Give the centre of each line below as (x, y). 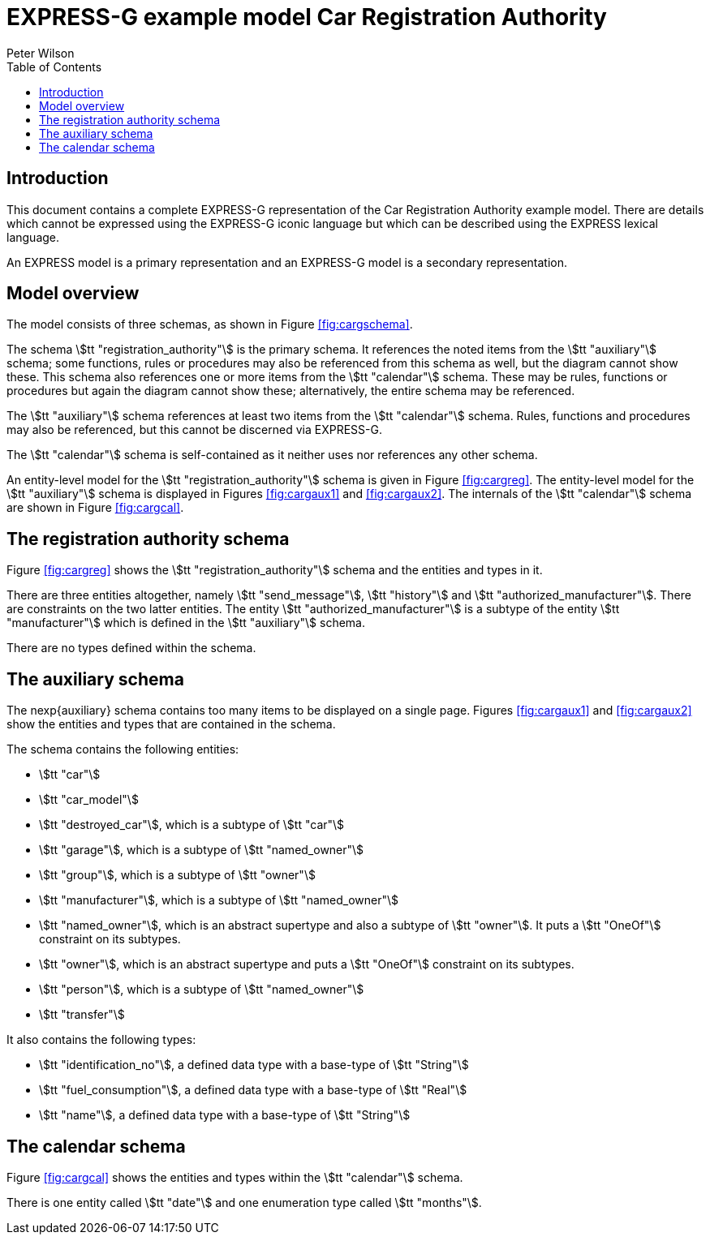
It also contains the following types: (101, 1040)
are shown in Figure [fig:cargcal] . (95, 508)
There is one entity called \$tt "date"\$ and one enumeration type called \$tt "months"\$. (244, 1202)
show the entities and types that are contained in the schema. (171, 724)
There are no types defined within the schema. (131, 648)
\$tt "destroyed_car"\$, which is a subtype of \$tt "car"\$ (192, 825)
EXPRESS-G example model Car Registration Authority (307, 17)
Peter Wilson (41, 53)
